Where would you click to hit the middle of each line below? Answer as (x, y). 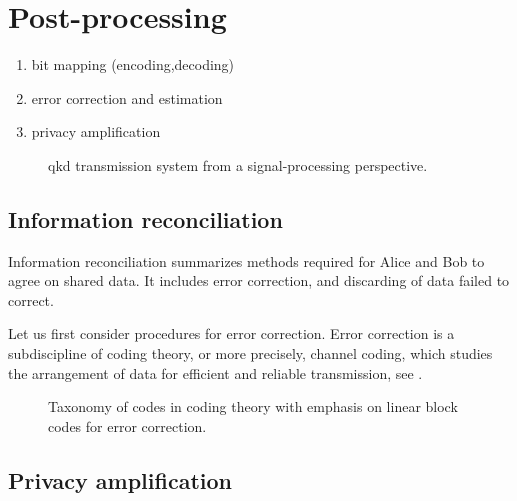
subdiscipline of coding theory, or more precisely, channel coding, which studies (250, 353)
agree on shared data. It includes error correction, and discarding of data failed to (259, 280)
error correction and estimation (127, 97)
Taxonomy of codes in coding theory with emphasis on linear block (253, 406)
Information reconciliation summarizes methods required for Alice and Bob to (246, 260)
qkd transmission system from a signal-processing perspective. (238, 164)
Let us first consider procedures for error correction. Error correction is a (231, 333)
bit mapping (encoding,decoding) (133, 64)
